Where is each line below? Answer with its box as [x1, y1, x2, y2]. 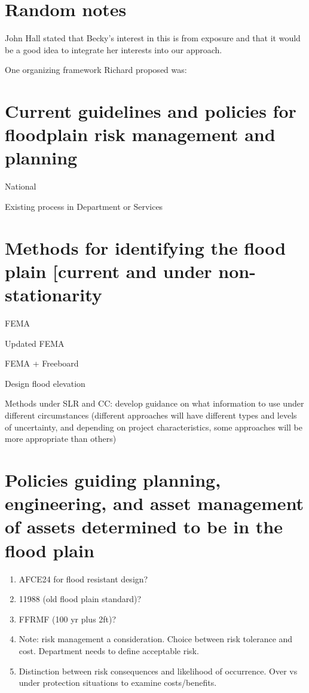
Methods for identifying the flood [5, 235, 286, 260]
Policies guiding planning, [5, 468, 221, 492]
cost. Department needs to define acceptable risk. [19, 644, 199, 657]
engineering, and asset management [5, 491, 304, 515]
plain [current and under [5, 258, 212, 283]
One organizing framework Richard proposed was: [5, 63, 187, 76]
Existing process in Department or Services [5, 200, 163, 212]
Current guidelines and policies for [5, 99, 296, 123]
